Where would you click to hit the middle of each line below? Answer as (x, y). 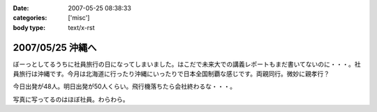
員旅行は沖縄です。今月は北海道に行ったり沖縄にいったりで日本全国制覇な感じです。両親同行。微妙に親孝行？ (171, 74)
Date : (21, 8)
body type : (29, 27)
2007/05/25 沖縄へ (55, 48)
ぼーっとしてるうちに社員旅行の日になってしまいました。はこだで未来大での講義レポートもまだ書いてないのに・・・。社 (187, 64)
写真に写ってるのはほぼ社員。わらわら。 (71, 99)
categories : (30, 18)
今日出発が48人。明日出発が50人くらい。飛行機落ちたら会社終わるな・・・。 (125, 86)
